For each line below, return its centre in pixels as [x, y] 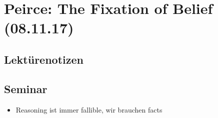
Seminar [26, 88]
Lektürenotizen [44, 59]
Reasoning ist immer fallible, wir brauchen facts [89, 109]
